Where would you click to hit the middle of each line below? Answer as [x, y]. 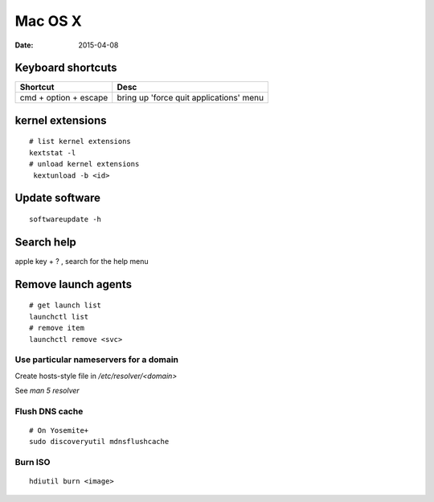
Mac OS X [48, 21]
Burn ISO [33, 463]
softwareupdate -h [66, 220]
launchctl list [59, 317]
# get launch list [66, 305]
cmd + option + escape [64, 98]
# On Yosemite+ [59, 431]
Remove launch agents [74, 284]
